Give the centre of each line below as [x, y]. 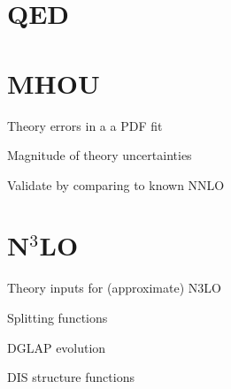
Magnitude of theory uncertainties [100, 155]
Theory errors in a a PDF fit [85, 125]
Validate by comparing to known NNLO [116, 184]
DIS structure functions [71, 377]
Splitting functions [58, 317]
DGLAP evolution [57, 347]
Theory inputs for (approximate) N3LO [114, 288]
